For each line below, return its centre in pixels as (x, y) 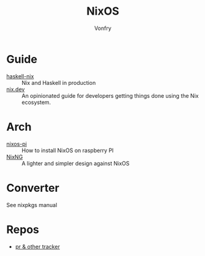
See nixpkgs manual (32, 205)
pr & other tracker (37, 246)
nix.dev (16, 89)
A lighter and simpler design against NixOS (76, 163)
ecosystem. (36, 102)
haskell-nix (20, 76)
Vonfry (103, 28)
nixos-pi (17, 144)
